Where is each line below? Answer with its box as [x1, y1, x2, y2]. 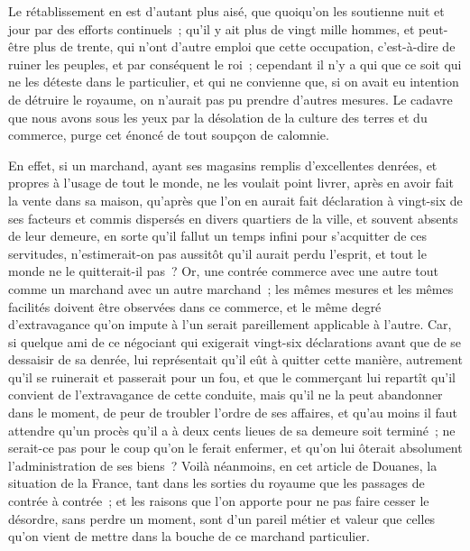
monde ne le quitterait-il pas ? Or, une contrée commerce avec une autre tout [8, 262, 438, 280]
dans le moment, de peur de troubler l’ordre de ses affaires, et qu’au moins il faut [8, 403, 457, 422]
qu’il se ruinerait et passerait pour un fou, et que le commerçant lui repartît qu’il [8, 367, 456, 386]
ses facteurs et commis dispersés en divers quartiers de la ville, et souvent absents [8, 208, 458, 227]
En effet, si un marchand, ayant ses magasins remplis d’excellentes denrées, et [8, 155, 438, 174]
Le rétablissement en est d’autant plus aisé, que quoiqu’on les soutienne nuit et [8, 2, 445, 20]
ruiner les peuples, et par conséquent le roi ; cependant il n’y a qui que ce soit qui [8, 54, 462, 73]
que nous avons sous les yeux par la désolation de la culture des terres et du [8, 107, 428, 126]
